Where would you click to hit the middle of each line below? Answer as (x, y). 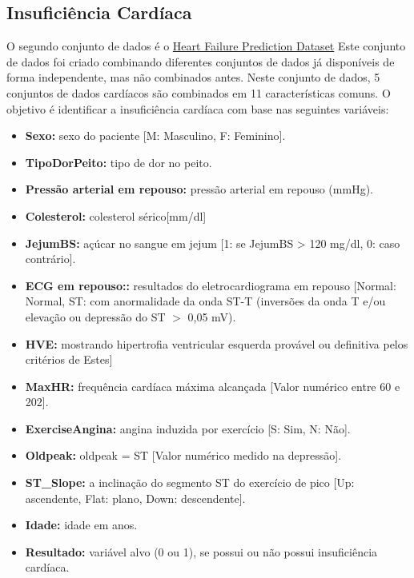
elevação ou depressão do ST (95, 316)
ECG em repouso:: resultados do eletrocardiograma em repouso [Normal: (211, 285)
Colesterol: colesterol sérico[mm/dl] (116, 215)
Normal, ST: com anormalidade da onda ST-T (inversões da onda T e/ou (205, 301)
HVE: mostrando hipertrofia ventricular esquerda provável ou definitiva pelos (217, 343)
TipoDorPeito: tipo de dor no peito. (119, 162)
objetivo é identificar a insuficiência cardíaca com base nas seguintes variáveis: (198, 108)
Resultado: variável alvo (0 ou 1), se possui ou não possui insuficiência (201, 551)
